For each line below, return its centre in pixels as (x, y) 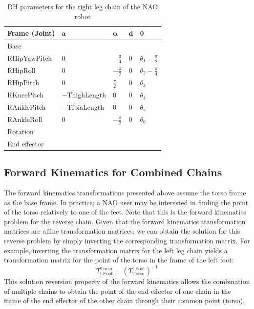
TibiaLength (86, 107)
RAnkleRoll (25, 119)
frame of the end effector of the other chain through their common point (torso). (125, 300)
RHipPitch (23, 83)
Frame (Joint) (31, 33)
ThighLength (86, 95)
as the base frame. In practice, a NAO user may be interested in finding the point (126, 202)
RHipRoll (21, 70)
